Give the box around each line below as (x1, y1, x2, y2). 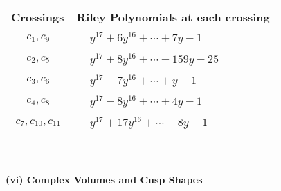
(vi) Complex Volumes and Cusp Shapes (6, 172, 203, 186)
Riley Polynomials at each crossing (76, 9, 270, 25)
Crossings (11, 9, 64, 25)
